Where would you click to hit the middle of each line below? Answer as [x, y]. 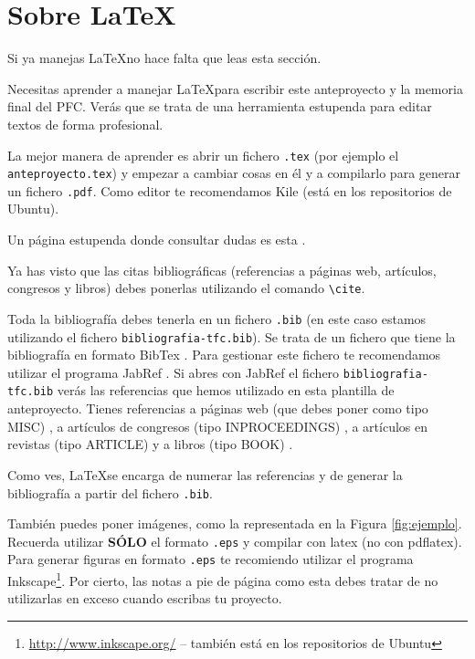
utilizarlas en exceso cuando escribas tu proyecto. [145, 598]
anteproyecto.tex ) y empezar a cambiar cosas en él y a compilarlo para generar [234, 173]
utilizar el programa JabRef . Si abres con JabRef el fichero [174, 372]
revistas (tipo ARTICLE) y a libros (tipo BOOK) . [150, 444]
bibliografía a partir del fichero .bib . [110, 492]
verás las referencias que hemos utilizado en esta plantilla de [226, 390]
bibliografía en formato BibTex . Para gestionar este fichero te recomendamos [224, 355]
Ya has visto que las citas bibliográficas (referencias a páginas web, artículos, [222, 270]
